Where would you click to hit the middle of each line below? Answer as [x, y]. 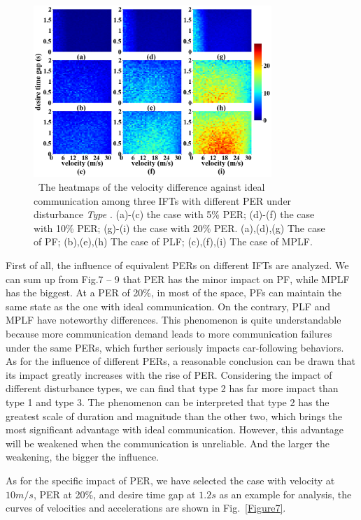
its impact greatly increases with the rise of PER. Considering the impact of [169, 374]
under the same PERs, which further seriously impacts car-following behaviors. [175, 347]
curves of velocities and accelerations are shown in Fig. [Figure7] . [146, 508]
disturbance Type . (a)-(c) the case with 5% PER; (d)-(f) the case [174, 214]
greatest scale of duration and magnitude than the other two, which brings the [174, 416]
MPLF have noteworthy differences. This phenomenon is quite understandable [174, 320]
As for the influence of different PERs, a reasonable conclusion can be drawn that [180, 361]
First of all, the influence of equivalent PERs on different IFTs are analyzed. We [177, 265]
